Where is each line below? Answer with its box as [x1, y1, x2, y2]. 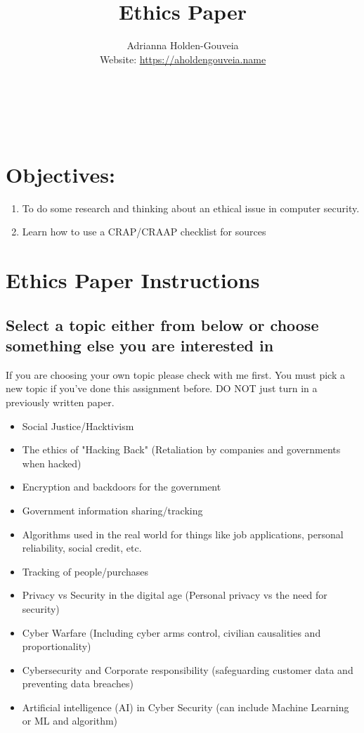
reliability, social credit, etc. [22, 540, 142, 555]
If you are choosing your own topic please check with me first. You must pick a [6, 367, 345, 382]
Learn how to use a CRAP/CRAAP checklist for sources [22, 224, 266, 239]
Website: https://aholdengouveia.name [99, 51, 266, 66]
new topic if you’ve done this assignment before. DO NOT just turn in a [6, 381, 318, 396]
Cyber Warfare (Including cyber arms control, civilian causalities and [22, 625, 321, 640]
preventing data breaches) [22, 676, 134, 691]
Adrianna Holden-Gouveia [126, 38, 239, 53]
